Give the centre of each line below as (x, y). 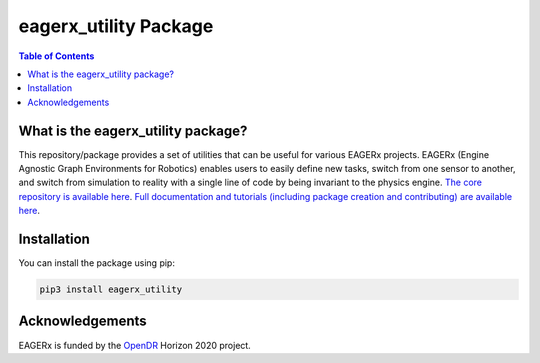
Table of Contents (56, 56)
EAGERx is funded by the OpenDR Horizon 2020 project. (135, 345)
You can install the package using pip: (96, 263)
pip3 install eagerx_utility (111, 289)
